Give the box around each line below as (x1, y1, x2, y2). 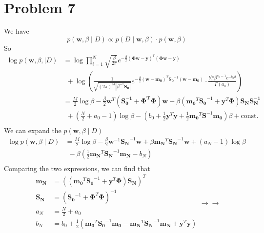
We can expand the (4, 125, 61, 135)
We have (4, 26, 29, 36)
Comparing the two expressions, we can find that (4, 163, 150, 173)
